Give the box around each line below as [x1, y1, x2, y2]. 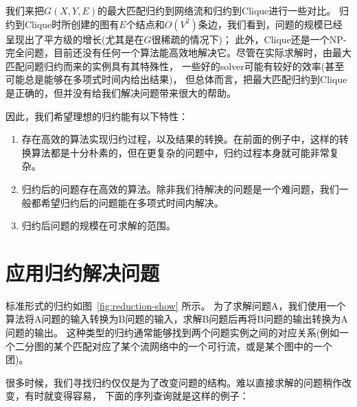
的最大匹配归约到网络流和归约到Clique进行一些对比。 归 [97, 3, 349, 17]
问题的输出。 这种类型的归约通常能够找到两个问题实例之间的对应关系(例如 [5, 325, 340, 340]
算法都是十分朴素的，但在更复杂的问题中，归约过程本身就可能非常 [31, 145, 330, 159]
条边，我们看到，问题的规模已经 [198, 16, 343, 31]
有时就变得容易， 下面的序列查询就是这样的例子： [24, 388, 249, 403]
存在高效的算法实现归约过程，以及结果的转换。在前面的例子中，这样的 [21, 132, 339, 146]
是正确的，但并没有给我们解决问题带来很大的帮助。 [5, 85, 236, 100]
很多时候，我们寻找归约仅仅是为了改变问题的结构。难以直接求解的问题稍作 [5, 375, 342, 389]
